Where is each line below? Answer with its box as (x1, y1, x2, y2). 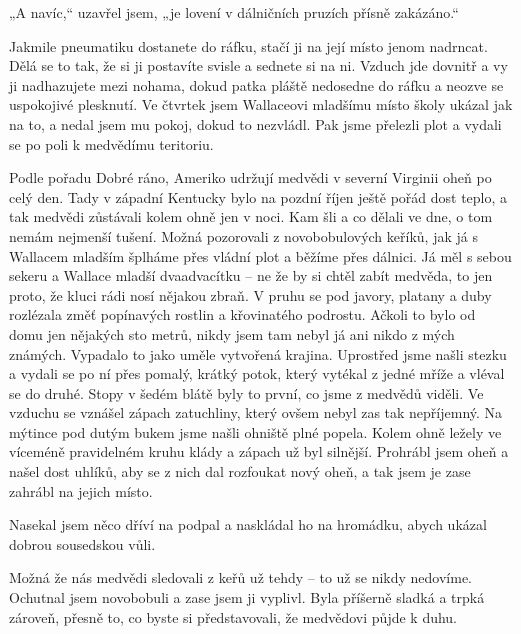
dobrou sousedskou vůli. (9, 533, 156, 554)
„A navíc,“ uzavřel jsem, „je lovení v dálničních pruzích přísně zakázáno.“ (9, 2, 459, 22)
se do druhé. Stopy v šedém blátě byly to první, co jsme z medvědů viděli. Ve (9, 382, 484, 403)
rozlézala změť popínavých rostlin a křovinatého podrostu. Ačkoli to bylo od (9, 304, 476, 325)
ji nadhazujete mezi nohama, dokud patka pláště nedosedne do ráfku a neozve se (9, 74, 504, 95)
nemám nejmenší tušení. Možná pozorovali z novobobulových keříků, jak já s (9, 225, 478, 246)
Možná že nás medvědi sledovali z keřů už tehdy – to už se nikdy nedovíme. (9, 567, 472, 588)
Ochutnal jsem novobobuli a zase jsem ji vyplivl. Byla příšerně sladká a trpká (9, 587, 485, 608)
